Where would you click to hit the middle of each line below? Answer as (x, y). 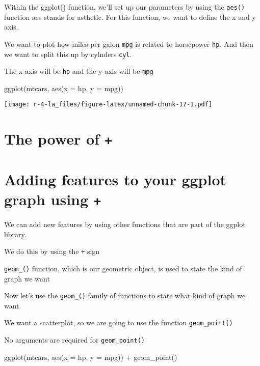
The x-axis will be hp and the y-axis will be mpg (79, 71)
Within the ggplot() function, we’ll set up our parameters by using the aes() (125, 7)
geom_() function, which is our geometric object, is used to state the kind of (123, 268)
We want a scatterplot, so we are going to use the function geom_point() (119, 322)
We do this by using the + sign (52, 251)
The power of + (58, 139)
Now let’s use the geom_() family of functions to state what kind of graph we (125, 295)
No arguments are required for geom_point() (74, 340)
